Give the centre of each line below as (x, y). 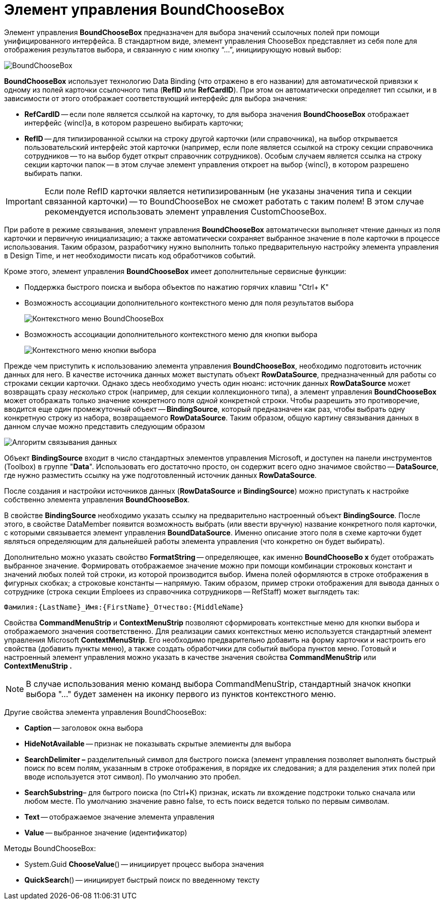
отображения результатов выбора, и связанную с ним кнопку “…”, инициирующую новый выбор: (173, 49)
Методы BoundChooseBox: (50, 848)
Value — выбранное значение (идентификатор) (106, 832)
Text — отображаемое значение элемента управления (120, 817)
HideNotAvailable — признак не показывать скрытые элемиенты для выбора (158, 743)
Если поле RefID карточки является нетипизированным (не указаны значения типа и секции (228, 191)
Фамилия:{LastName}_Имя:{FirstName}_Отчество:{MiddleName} (124, 607)
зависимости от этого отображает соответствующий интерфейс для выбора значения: (156, 98)
